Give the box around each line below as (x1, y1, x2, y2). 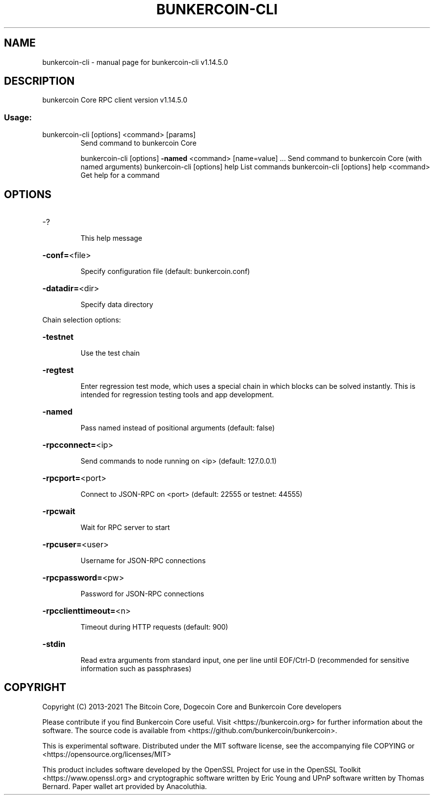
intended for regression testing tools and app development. (80, 390, 274, 399)
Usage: (4, 112, 32, 122)
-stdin (42, 639, 65, 649)
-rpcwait (42, 506, 75, 517)
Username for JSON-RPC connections (80, 556, 206, 565)
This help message (80, 234, 142, 243)
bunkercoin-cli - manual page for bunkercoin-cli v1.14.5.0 (42, 57, 228, 66)
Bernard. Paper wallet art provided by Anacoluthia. (42, 782, 207, 791)
